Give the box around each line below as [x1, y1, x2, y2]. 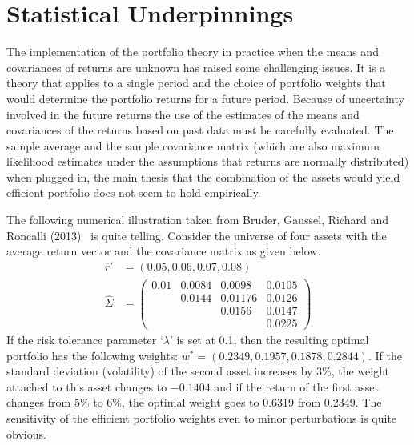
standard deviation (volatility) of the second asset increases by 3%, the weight [6, 363, 390, 379]
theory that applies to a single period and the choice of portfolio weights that [6, 74, 386, 91]
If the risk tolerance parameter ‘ [6, 331, 163, 348]
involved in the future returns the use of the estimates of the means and [6, 106, 360, 122]
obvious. [6, 425, 46, 442]
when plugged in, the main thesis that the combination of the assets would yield [6, 168, 400, 185]
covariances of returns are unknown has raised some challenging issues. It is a [6, 58, 386, 75]
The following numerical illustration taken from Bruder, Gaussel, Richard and [6, 211, 388, 228]
